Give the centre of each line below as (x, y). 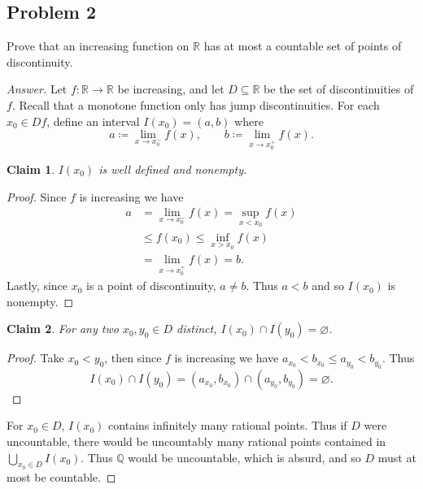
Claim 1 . (31, 169)
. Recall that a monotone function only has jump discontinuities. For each (196, 104)
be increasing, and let (171, 89)
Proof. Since (37, 196)
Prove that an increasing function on (98, 46)
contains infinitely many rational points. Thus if (228, 425)
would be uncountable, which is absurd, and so (244, 457)
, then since (133, 358)
